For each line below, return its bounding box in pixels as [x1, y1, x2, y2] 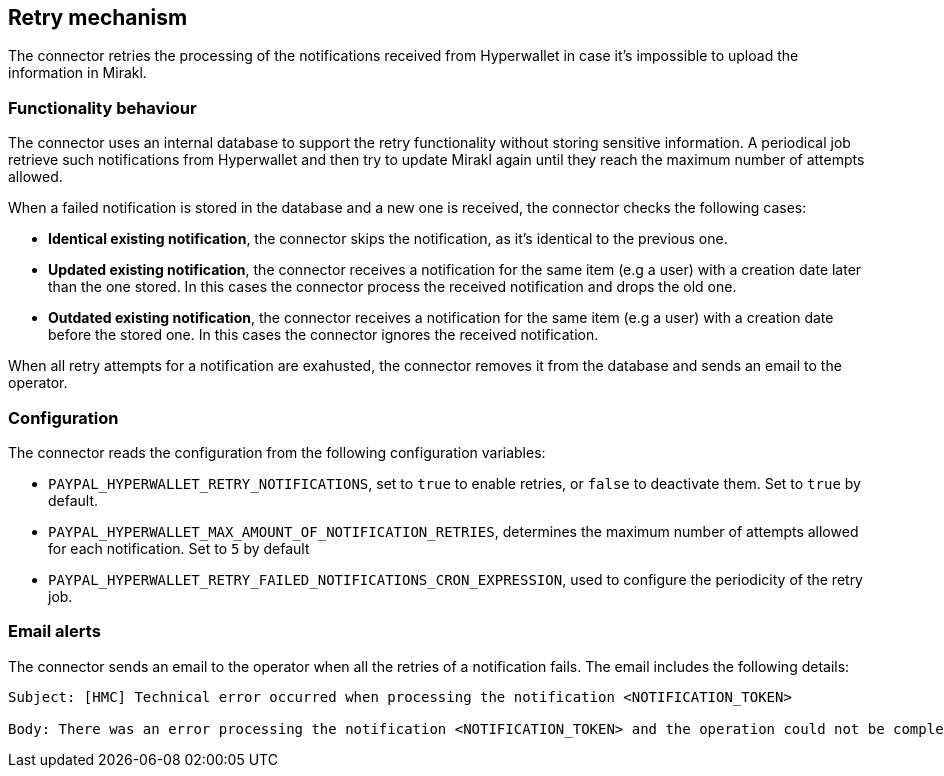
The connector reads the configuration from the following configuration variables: [8, 443, 546, 461]
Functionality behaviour [8, 97, 197, 118]
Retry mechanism [8, 5, 188, 30]
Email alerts [8, 621, 101, 642]
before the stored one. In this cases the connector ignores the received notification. [48, 326, 599, 344]
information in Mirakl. [8, 64, 147, 82]
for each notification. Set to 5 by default [48, 539, 310, 557]
